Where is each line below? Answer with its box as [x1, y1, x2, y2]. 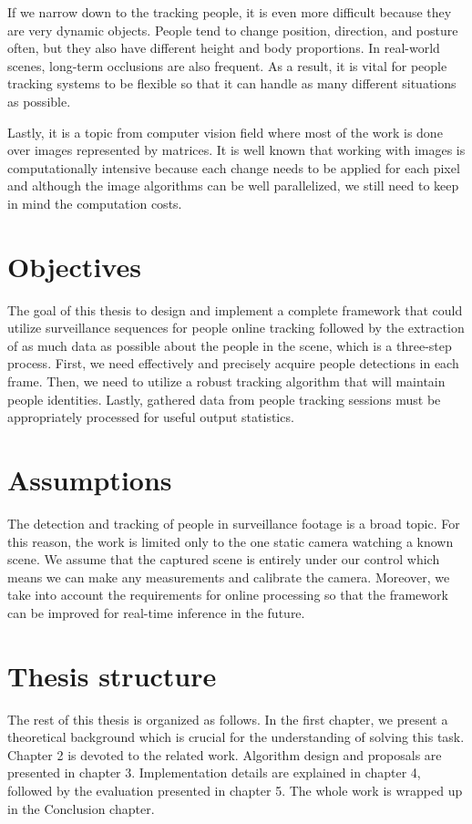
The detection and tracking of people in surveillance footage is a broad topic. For [7, 513, 460, 532]
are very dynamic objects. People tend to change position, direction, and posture [7, 20, 458, 39]
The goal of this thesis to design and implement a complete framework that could [7, 300, 463, 319]
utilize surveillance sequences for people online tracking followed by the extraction [7, 318, 465, 337]
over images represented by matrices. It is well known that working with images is [7, 140, 466, 160]
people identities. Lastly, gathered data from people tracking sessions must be [7, 389, 441, 408]
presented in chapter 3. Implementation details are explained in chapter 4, [7, 763, 421, 782]
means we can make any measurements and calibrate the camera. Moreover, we [7, 567, 450, 586]
